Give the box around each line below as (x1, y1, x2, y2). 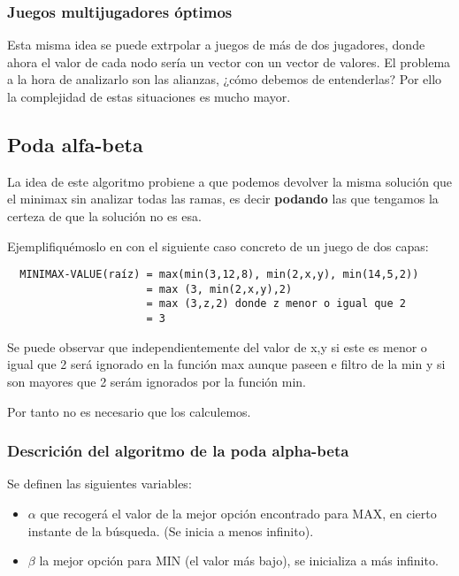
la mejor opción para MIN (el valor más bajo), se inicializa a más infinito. (39, 551, 439, 570)
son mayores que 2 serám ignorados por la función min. (7, 372, 307, 390)
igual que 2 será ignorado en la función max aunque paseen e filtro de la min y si (7, 355, 446, 373)
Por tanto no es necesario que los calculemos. (7, 402, 251, 420)
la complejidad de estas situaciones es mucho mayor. (7, 88, 291, 105)
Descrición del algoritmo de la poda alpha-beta (7, 440, 349, 462)
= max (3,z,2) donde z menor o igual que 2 (146, 297, 407, 311)
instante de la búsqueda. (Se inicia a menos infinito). (27, 521, 314, 540)
